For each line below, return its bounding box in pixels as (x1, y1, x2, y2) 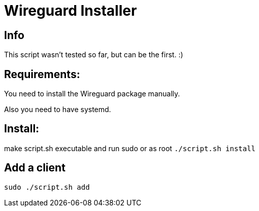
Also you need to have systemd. (4, 105, 111, 114)
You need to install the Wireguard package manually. (4, 89, 180, 98)
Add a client (4, 161, 66, 174)
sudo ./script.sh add (4, 183, 90, 191)
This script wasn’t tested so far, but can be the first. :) (4, 50, 183, 59)
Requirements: (4, 67, 80, 81)
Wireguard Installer (4, 2, 137, 19)
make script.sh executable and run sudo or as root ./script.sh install (4, 144, 256, 153)
